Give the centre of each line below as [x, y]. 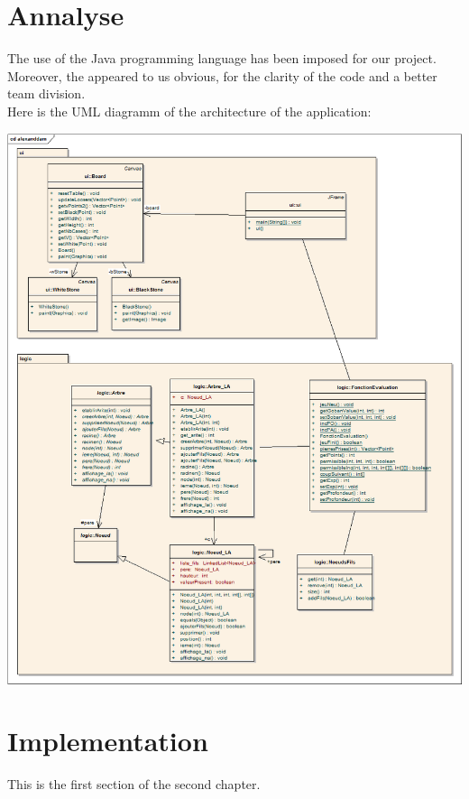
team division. [46, 93]
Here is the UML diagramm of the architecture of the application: [189, 111]
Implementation [108, 741]
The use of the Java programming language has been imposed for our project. [222, 58]
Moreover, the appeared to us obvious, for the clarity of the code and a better [222, 75]
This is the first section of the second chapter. [134, 784]
